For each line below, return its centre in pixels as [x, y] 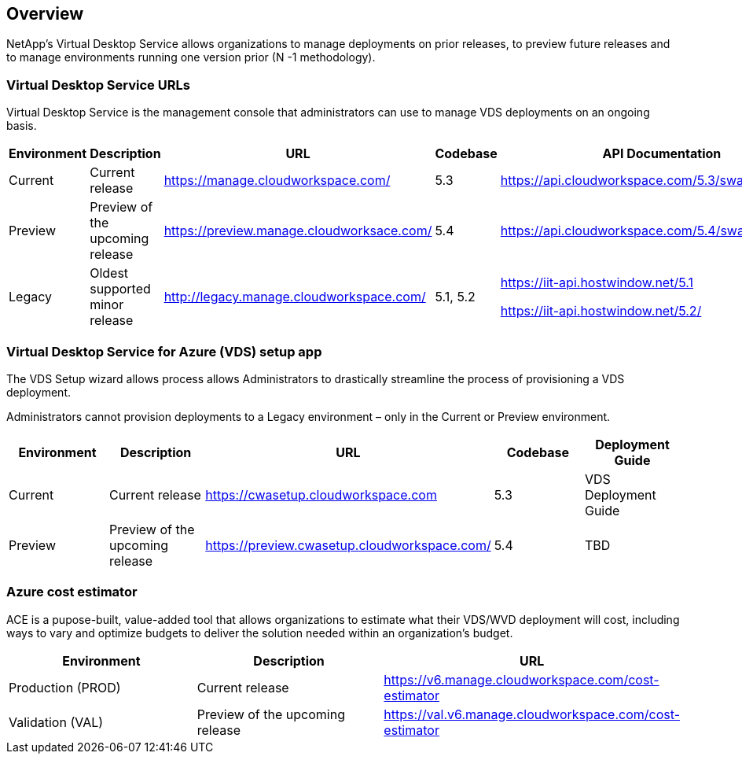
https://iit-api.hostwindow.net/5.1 [597, 283]
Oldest [109, 273]
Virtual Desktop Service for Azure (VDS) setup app [164, 351]
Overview [45, 14]
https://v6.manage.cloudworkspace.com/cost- [522, 679]
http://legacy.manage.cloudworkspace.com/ [295, 297]
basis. [22, 126]
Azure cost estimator [72, 592]
